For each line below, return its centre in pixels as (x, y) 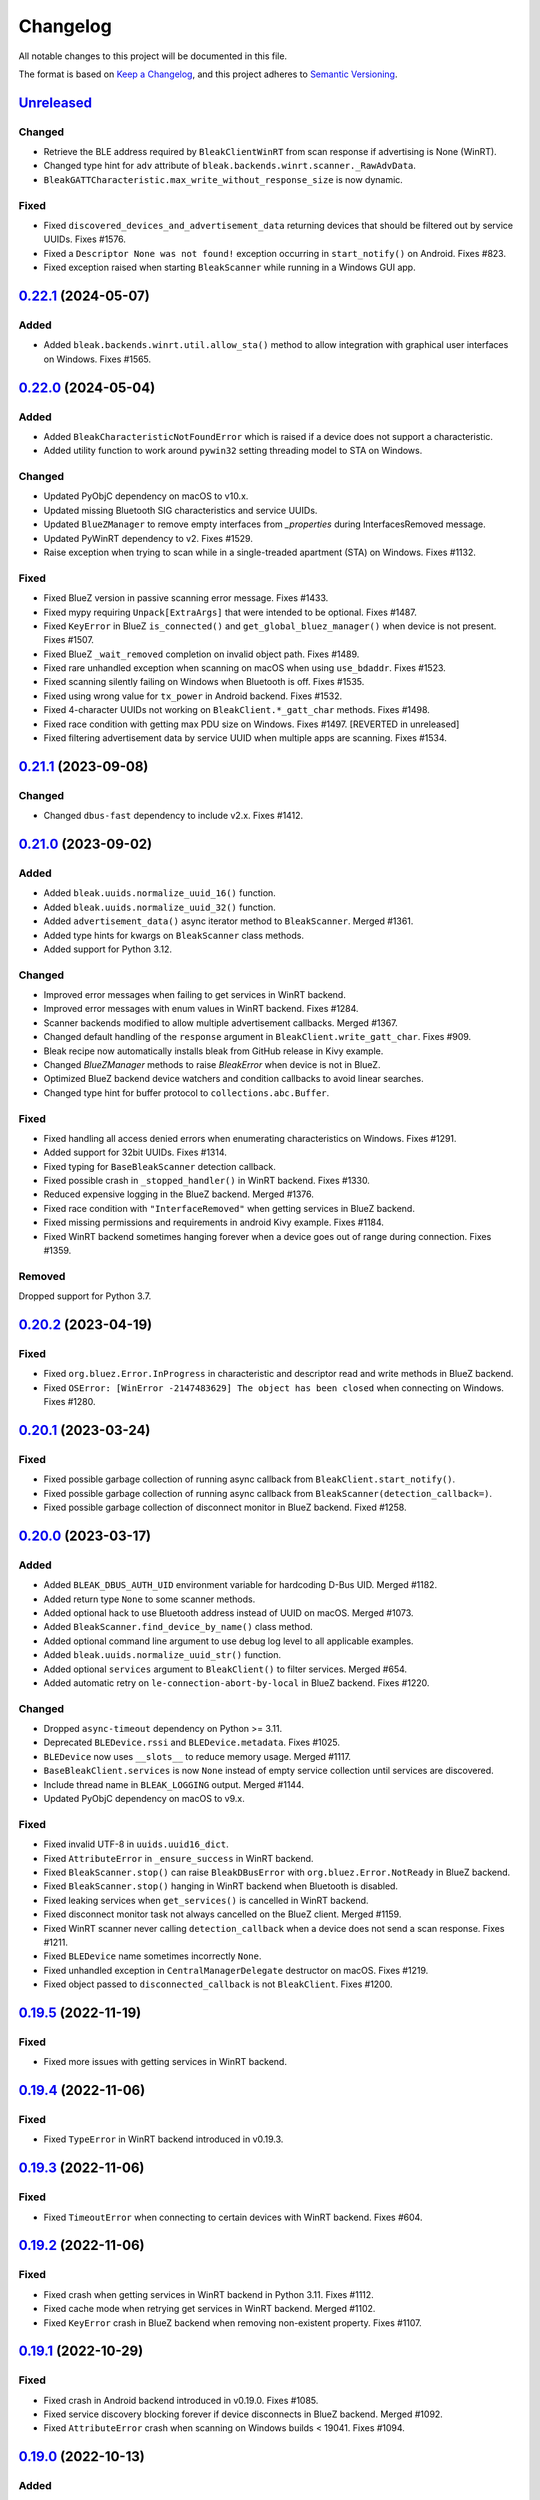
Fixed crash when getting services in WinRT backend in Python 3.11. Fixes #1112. (208, 2294)
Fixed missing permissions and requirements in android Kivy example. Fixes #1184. (214, 1222)
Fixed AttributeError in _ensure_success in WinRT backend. (178, 1858)
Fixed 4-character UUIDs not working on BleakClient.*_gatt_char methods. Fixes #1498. (236, 710)
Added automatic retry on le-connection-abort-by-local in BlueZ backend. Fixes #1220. (236, 1682)
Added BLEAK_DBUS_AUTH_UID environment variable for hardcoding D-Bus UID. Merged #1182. (240, 1585)
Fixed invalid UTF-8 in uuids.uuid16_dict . (136, 1844)
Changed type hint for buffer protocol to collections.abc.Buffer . (186, 1092)
